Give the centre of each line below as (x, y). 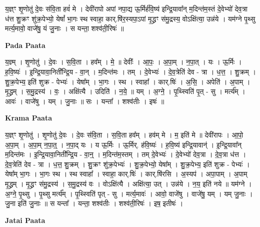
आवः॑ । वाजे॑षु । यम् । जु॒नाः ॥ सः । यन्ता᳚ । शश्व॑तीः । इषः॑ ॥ (85, 101)
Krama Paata (28, 118)
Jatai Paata (25, 220)
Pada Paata (25, 45)
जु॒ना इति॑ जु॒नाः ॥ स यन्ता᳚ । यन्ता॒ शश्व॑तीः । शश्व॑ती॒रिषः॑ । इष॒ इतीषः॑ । (94, 203)
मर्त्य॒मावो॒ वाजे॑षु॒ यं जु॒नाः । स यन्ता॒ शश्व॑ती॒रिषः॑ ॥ (64, 28)
